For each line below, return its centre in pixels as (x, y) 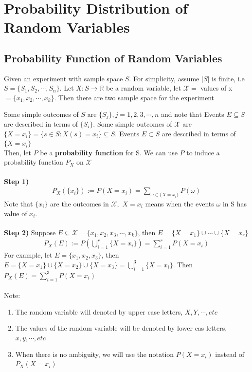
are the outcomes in (80, 203)
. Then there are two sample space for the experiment (134, 97)
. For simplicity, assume (164, 78)
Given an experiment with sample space (63, 78)
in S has (234, 203)
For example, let (28, 255)
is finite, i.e (228, 78)
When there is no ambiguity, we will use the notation (95, 354)
